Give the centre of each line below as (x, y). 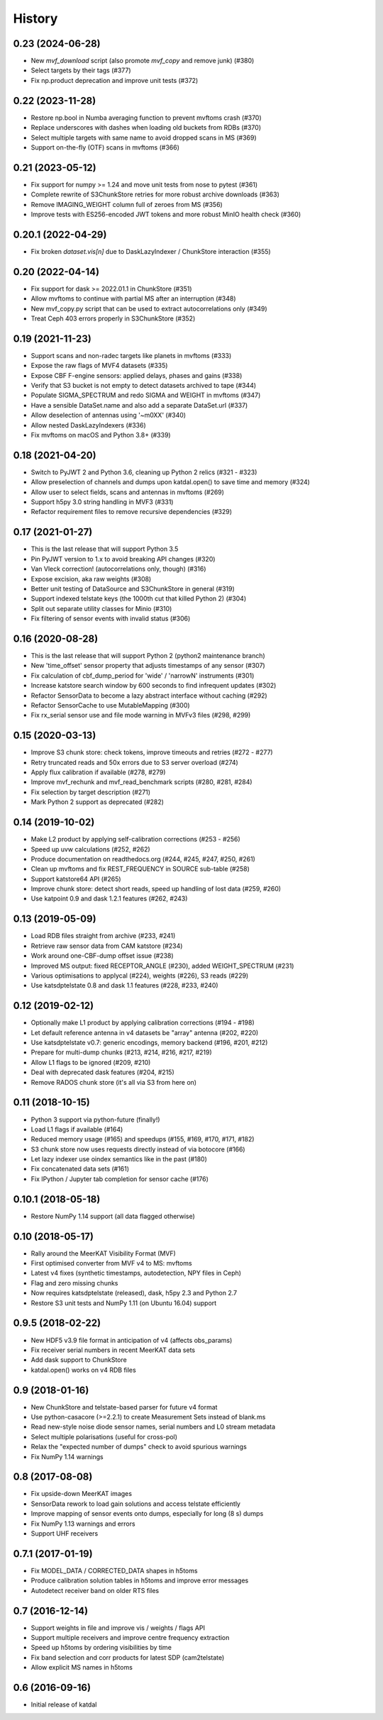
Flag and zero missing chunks (74, 1283)
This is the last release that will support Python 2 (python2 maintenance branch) (148, 656)
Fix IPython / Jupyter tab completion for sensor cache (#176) (120, 1179)
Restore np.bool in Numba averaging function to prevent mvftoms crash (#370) (146, 118)
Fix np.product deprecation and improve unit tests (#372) (115, 80)
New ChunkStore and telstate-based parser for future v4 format (124, 1407)
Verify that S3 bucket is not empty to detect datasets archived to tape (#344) (144, 386)
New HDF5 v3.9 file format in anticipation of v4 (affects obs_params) (132, 1340)
